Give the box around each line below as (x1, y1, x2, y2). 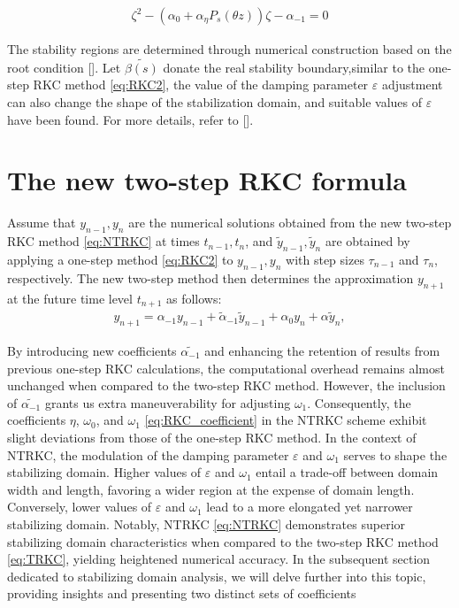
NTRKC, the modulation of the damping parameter (7, 445, 289, 464)
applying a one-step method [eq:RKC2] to (7, 250, 233, 268)
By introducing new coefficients (7, 342, 177, 360)
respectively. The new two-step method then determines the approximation (7, 268, 414, 287)
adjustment (381, 75, 443, 94)
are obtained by (325, 232, 410, 250)
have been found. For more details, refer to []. (7, 110, 254, 128)
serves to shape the (343, 445, 448, 464)
